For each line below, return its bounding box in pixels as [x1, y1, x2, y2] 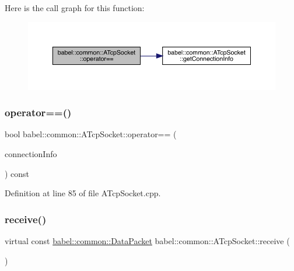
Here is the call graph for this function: [5, 2, 145, 13]
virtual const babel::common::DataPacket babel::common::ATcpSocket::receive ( [5, 234, 290, 246]
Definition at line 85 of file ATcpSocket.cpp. [5, 187, 161, 199]
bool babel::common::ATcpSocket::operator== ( [5, 128, 177, 140]
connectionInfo [5, 147, 57, 159]
